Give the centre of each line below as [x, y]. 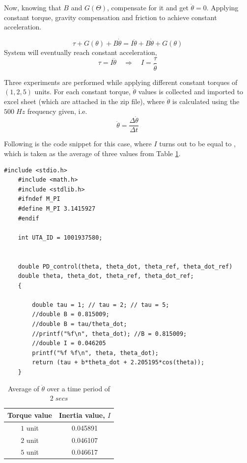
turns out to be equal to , [197, 144]
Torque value [30, 415]
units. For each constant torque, [82, 92]
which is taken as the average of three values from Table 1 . [92, 153]
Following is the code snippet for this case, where [78, 144]
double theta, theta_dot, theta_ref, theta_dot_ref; [106, 276]
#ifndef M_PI [39, 199]
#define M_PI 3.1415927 [57, 208]
